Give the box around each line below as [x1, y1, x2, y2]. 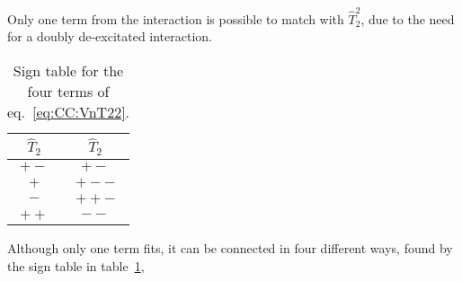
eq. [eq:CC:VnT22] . [7, 101, 130, 122]
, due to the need [360, 9, 455, 28]
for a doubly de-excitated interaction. [7, 27, 212, 46]
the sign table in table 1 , [7, 256, 145, 275]
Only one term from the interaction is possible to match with [7, 9, 344, 28]
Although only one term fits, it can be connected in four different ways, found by [7, 239, 453, 258]
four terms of [27, 80, 110, 101]
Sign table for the [13, 59, 124, 81]
